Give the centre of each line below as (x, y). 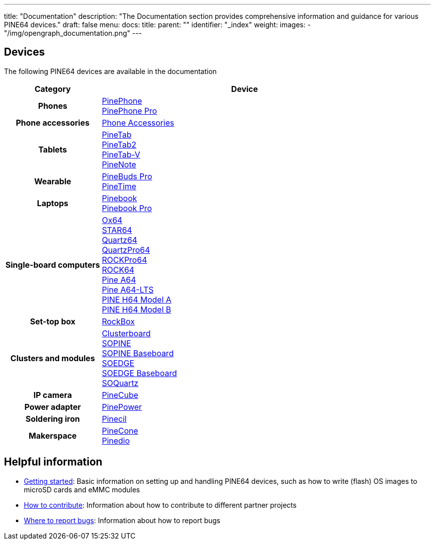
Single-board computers (53, 265)
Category (53, 89)
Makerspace (53, 435)
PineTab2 (119, 144)
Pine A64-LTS (128, 289)
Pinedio (116, 440)
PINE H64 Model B (137, 309)
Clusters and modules (53, 358)
